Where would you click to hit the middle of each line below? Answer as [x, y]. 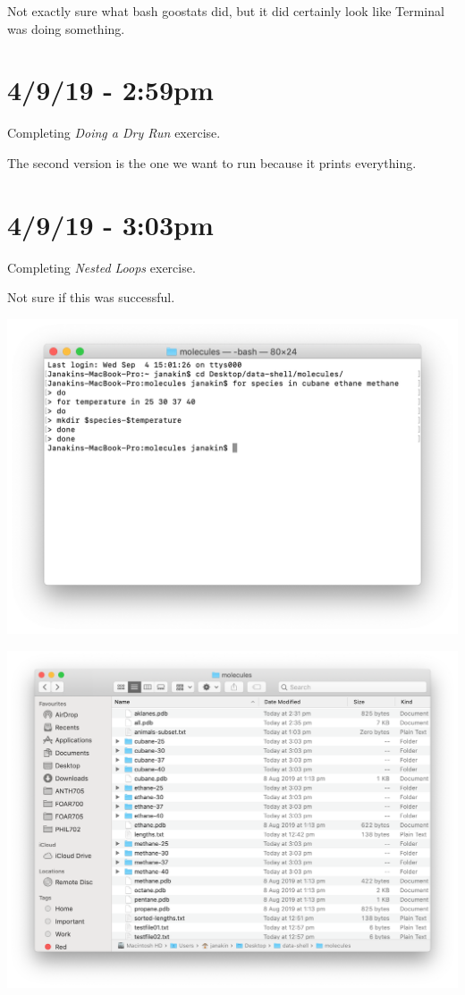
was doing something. [66, 28]
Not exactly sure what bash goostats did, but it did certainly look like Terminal [226, 11]
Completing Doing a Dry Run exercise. [114, 133]
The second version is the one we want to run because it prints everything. [212, 162]
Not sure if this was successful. [91, 297]
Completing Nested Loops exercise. [101, 267]
